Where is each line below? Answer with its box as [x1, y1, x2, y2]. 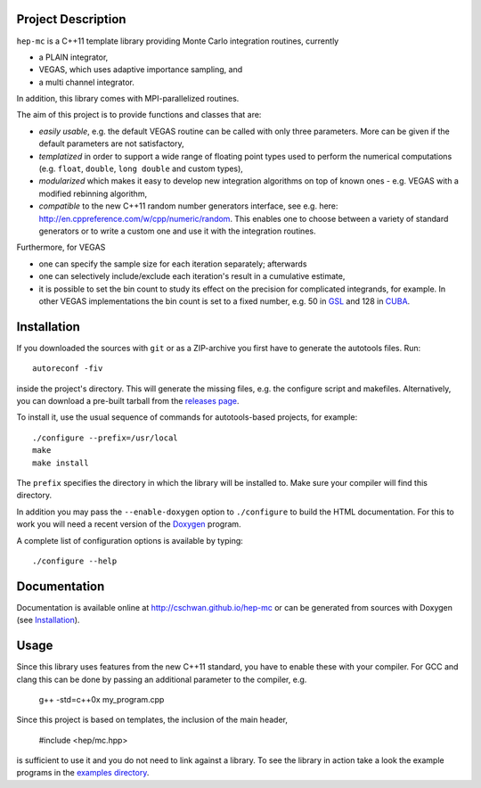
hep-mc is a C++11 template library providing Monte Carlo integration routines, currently [16, 36, 339, 46]
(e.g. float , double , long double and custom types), [38, 163, 244, 174]
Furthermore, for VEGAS [16, 242, 106, 253]
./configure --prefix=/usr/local [32, 432, 178, 443]
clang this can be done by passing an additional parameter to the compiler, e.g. [16, 674, 307, 685]
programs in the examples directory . [16, 767, 150, 778]
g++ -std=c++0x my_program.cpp [38, 694, 165, 704]
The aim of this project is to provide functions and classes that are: [16, 110, 262, 120]
